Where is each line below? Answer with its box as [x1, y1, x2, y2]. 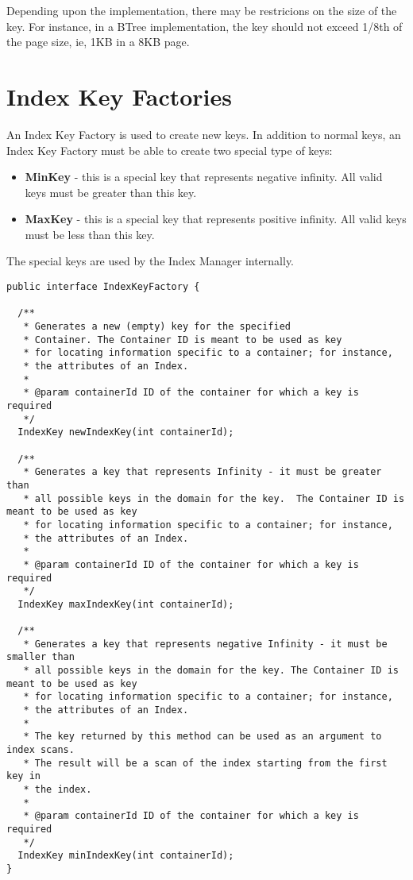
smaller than [6, 651, 75, 663]
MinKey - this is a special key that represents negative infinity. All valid [25, 168, 383, 185]
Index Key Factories [6, 79, 233, 112]
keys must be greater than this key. [25, 183, 197, 200]
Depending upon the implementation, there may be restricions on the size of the [6, 2, 397, 18]
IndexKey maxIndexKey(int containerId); [17, 598, 234, 610]
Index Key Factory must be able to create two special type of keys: [6, 141, 333, 158]
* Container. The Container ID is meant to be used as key [23, 334, 342, 345]
